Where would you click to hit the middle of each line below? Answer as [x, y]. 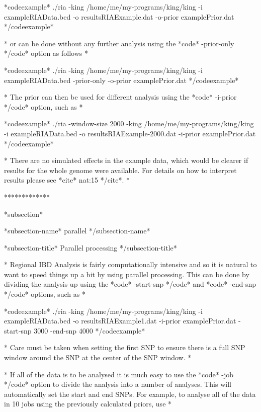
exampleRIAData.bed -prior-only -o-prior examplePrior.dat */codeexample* [121, 80]
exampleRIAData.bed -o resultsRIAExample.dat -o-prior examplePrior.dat [119, 16]
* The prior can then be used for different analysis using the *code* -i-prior [120, 97]
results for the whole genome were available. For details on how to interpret [120, 170]
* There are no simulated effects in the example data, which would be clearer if [126, 160]
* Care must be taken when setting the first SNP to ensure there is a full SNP [125, 347]
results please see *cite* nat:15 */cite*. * [67, 180]
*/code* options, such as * [45, 294]
